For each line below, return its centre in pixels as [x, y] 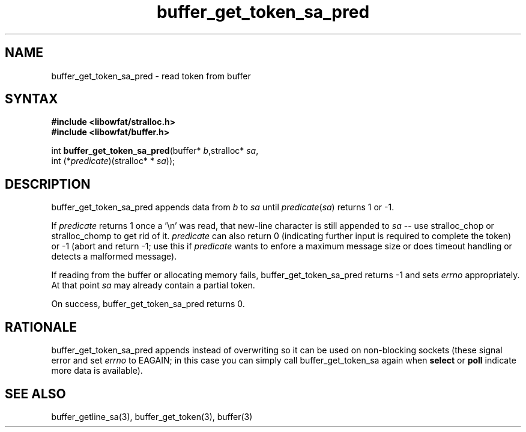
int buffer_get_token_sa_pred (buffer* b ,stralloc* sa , [155, 151]
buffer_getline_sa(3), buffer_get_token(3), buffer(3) [152, 416]
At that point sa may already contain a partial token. [153, 285]
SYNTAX [32, 99]
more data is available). [97, 371]
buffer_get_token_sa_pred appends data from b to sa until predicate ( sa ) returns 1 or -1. [223, 207]
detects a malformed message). [114, 257]
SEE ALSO [35, 394]
